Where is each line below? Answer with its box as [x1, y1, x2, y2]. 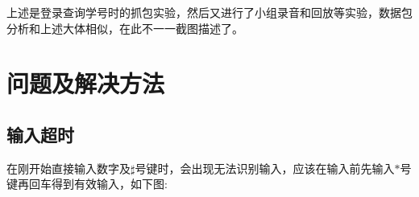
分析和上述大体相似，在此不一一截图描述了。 [6, 19, 243, 36]
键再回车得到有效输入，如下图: [6, 175, 168, 192]
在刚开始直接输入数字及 [6, 159, 131, 176]
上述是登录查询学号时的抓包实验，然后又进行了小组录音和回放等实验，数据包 [6, 4, 413, 20]
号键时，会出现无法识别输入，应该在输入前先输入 [135, 159, 395, 176]
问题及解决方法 [6, 67, 165, 100]
